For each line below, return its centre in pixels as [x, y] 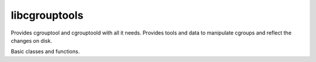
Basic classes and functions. [45, 51]
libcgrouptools [47, 15]
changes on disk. [32, 40]
